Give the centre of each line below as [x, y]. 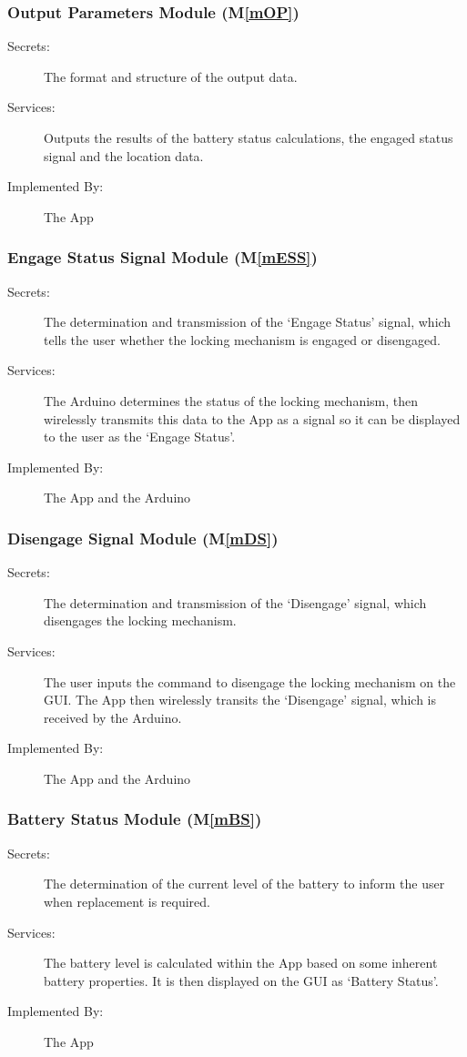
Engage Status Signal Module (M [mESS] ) [162, 257]
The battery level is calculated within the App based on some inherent [241, 963]
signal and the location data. [124, 155]
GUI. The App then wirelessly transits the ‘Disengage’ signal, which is [240, 700]
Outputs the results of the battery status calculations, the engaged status [249, 137]
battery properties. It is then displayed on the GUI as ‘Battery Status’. [241, 980]
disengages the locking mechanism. [140, 620]
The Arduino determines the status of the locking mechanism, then [231, 400]
